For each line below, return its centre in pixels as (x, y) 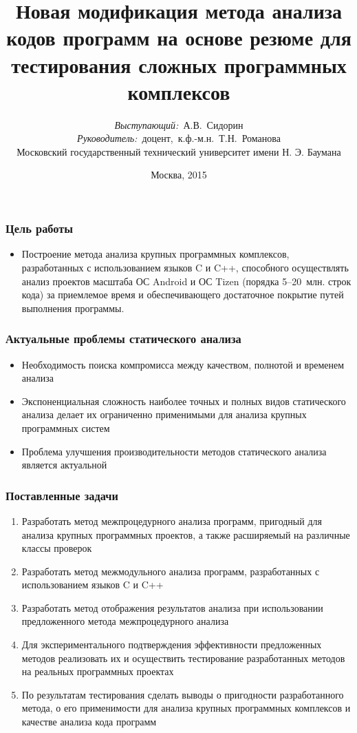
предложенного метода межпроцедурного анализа (125, 621)
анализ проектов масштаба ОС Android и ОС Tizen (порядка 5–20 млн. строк (186, 281)
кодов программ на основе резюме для (179, 38)
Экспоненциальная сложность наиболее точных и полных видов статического (184, 401)
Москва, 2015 (179, 175)
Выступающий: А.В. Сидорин (179, 124)
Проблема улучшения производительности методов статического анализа (174, 451)
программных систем (66, 427)
